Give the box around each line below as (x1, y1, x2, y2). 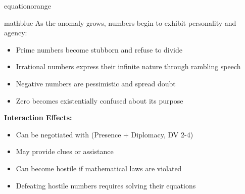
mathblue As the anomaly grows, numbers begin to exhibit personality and (4, 17, 236, 28)
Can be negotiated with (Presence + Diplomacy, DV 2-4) (16, 129, 193, 139)
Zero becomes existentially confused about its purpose (16, 95, 183, 106)
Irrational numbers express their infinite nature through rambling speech (16, 61, 241, 72)
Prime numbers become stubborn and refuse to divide (16, 44, 183, 55)
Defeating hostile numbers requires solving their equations (16, 180, 196, 190)
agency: (4, 27, 27, 38)
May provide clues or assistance (16, 146, 114, 157)
